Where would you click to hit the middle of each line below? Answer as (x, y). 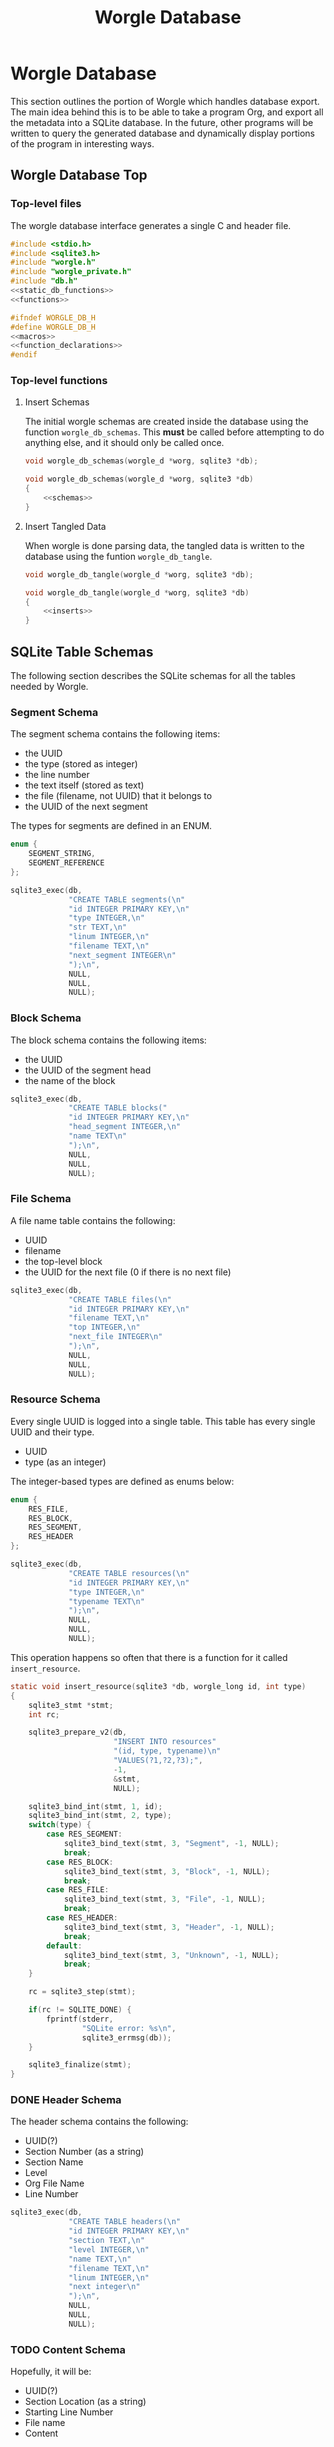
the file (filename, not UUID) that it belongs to (118, 796)
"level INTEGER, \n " (109, 2249)
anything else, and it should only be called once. (124, 443)
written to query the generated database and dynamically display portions (162, 133)
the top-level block (63, 1261)
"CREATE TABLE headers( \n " (125, 2222)
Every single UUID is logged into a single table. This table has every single (163, 1421)
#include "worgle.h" (53, 262)
